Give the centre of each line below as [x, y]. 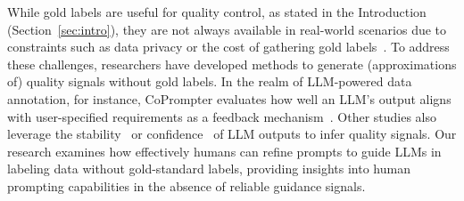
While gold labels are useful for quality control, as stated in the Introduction [217, 12]
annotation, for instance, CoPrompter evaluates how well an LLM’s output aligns [229, 98]
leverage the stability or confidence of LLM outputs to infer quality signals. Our [232, 134]
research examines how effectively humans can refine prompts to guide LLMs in [224, 151]
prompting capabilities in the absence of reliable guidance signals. [186, 185]
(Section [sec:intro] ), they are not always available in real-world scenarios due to [227, 29]
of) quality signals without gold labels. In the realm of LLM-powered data [210, 81]
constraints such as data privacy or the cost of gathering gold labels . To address [228, 47]
